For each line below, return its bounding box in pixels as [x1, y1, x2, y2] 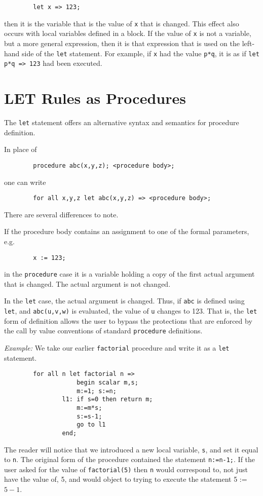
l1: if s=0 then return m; [62, 396, 153, 403]
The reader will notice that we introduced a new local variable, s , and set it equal [4, 444, 258, 454]
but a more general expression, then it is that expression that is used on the [4, 37, 240, 48]
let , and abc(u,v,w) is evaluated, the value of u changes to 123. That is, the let [4, 306, 257, 316]
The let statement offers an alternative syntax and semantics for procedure [4, 117, 239, 127]
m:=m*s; [77, 404, 102, 411]
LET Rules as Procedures [4, 88, 186, 108]
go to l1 [77, 421, 106, 429]
